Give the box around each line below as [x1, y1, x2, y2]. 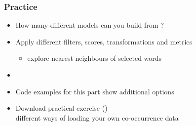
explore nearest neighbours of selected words [27, 53, 162, 63]
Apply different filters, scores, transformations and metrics [15, 36, 193, 46]
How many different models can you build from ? [15, 20, 164, 30]
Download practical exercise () [15, 103, 108, 113]
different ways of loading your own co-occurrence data [15, 112, 179, 123]
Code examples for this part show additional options [15, 86, 174, 96]
